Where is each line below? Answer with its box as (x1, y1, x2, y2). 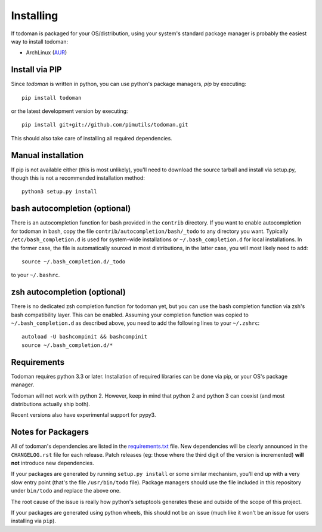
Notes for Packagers (11, 427, 89, 437)
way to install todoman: (11, 38, 69, 45)
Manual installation (11, 150, 84, 161)
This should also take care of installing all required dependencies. (11, 134, 172, 142)
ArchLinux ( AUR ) (26, 49, 67, 56)
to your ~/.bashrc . (11, 272, 60, 279)
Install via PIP (11, 64, 62, 75)
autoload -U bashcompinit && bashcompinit (21, 333, 148, 340)
